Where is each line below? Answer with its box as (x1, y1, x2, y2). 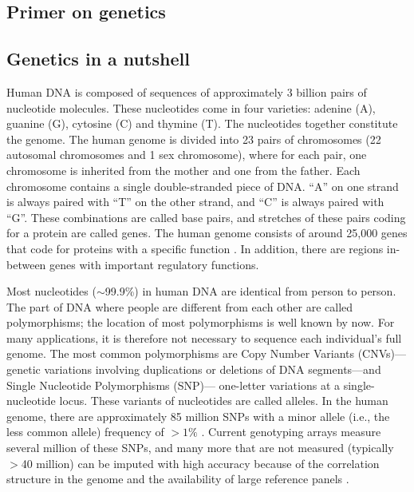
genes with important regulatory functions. (49, 256, 259, 272)
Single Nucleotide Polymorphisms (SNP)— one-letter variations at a (6, 376, 341, 393)
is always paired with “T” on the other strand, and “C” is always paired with (6, 193, 384, 210)
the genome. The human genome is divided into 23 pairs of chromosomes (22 (6, 130, 381, 147)
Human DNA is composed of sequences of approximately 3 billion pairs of (6, 83, 367, 100)
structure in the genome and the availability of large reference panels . (6, 470, 349, 487)
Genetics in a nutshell (6, 46, 190, 71)
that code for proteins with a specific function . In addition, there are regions (6, 240, 384, 256)
